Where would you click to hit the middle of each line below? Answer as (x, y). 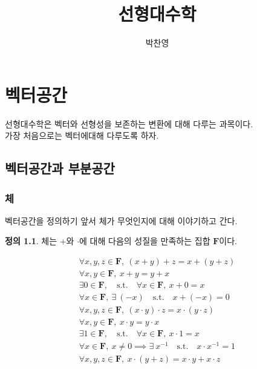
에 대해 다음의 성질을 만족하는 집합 (145, 241)
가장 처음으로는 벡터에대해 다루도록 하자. (82, 135)
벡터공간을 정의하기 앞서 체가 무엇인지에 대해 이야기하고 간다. (121, 220)
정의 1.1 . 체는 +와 (40, 241)
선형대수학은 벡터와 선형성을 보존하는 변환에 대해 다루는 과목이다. (129, 123)
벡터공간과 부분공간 (60, 168)
